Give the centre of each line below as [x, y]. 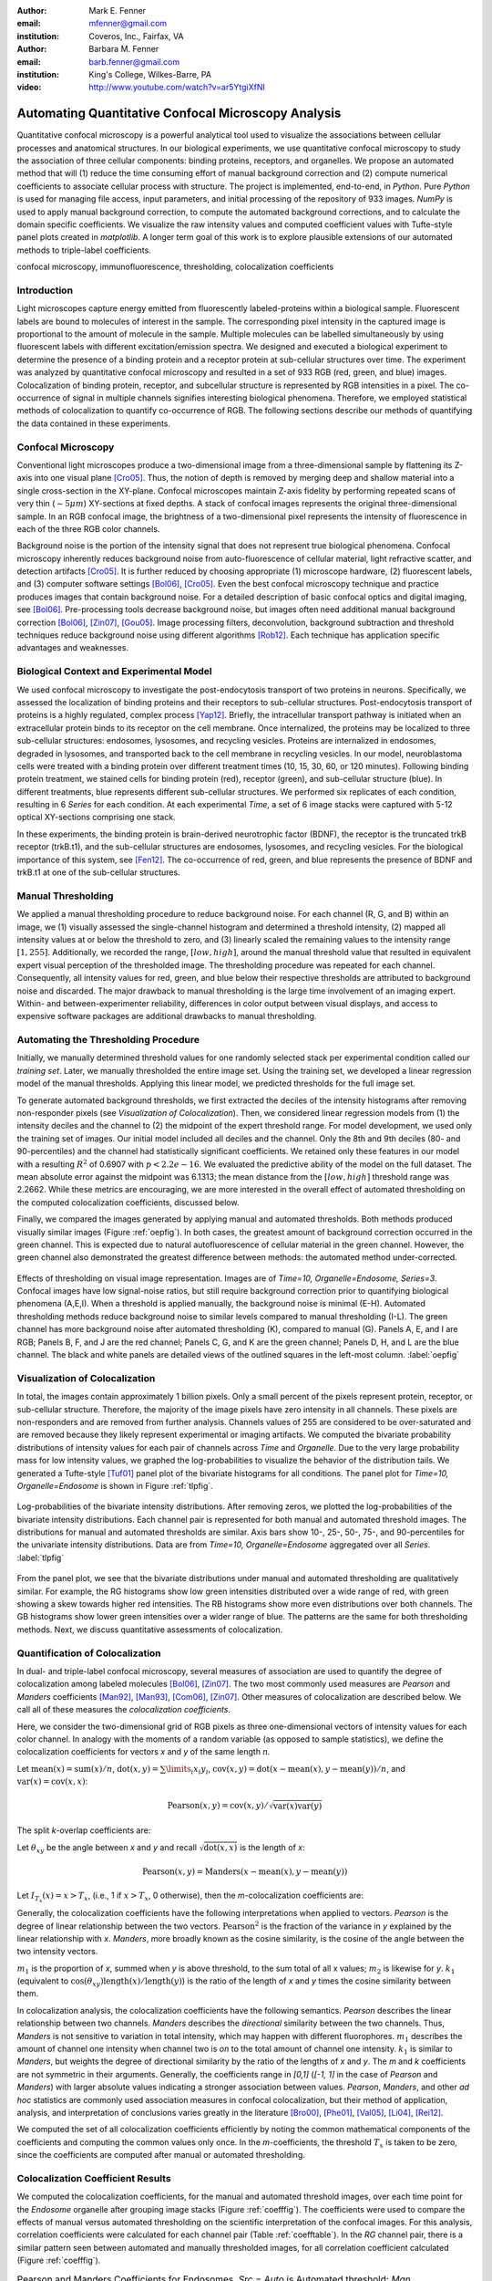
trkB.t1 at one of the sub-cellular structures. [99, 872]
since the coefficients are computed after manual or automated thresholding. [161, 2155]
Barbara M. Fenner [124, 49]
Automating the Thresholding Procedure [108, 1040]
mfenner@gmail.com [128, 24]
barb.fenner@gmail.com [134, 62]
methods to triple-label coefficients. [84, 250]
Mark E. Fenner [117, 10]
